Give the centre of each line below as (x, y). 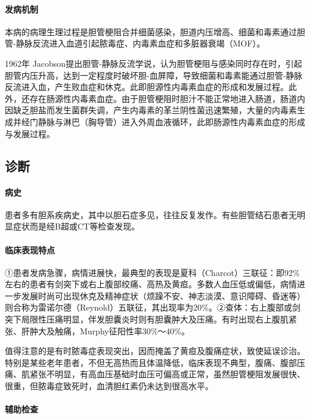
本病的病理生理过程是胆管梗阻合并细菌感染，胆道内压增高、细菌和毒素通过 (151, 31)
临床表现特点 (30, 249)
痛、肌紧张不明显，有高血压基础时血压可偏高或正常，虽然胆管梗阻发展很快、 (155, 374)
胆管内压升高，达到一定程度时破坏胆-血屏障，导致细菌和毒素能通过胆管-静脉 (154, 75)
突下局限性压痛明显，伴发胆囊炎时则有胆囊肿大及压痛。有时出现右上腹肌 (147, 319)
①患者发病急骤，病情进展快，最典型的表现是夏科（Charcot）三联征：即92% (152, 272)
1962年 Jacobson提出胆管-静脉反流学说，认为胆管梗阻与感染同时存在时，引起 (154, 63)
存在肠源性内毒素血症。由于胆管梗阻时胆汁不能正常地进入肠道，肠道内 (167, 98)
